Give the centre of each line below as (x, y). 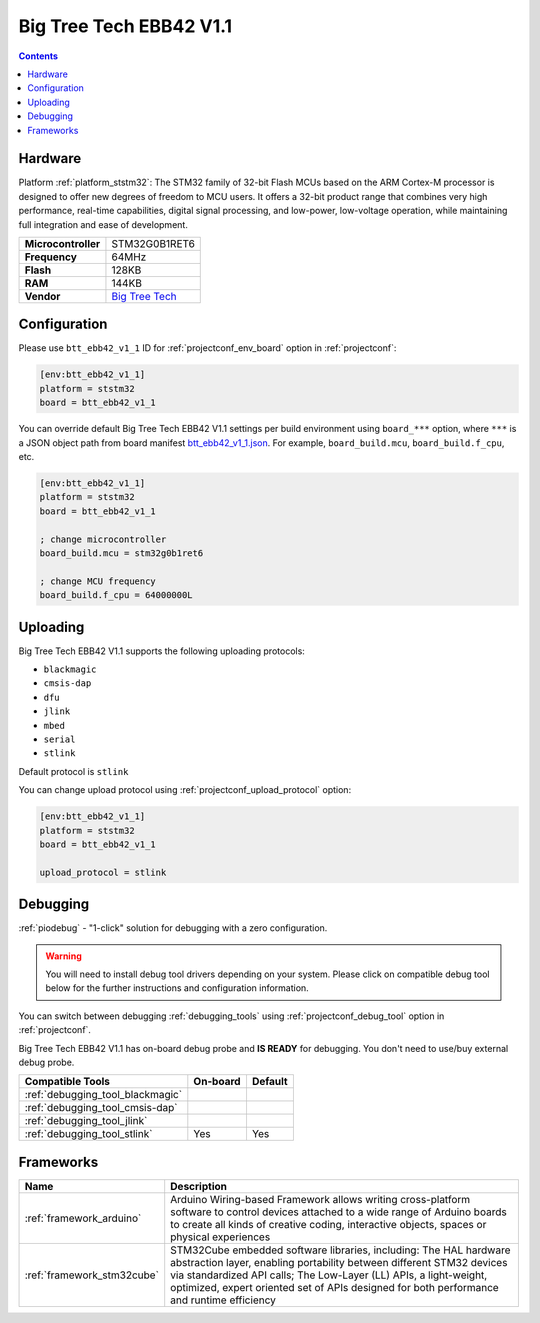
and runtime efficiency (223, 1300)
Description (198, 1186)
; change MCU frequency (98, 581)
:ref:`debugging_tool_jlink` (86, 1121)
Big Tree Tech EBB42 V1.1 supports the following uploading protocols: (161, 651)
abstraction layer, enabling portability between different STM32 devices (339, 1262)
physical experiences (220, 1237)
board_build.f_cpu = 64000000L (116, 595)
